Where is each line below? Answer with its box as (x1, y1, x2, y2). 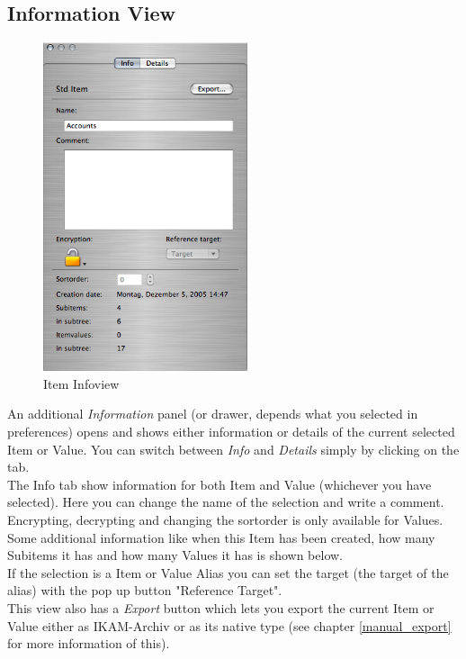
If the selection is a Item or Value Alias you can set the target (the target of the (7, 563, 449, 582)
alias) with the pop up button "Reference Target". (7, 581, 282, 600)
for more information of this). (7, 634, 170, 653)
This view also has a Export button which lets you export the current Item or (7, 598, 435, 617)
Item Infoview (43, 374, 120, 393)
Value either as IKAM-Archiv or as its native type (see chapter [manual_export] (7, 616, 452, 635)
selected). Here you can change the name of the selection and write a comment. (7, 492, 444, 511)
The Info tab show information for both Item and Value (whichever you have (7, 474, 432, 493)
